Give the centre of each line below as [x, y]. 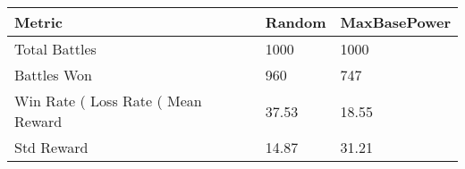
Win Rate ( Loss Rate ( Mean [108, 101]
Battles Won [53, 75]
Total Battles [55, 49]
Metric [38, 22]
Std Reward [51, 147]
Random [296, 22]
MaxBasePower [395, 22]
